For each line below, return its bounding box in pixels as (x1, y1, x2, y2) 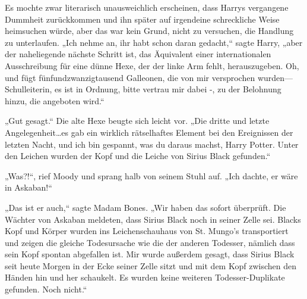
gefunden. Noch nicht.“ (5, 283, 87, 295)
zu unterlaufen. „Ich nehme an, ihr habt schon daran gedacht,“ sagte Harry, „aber (5, 36, 303, 48)
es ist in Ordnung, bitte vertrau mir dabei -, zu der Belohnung (55, 83, 281, 95)
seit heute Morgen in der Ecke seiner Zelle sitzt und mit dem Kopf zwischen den (5, 259, 296, 272)
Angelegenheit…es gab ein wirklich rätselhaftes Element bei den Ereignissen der (5, 126, 293, 138)
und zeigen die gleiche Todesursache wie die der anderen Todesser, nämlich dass (5, 236, 295, 248)
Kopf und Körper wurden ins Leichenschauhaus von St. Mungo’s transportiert (5, 225, 289, 237)
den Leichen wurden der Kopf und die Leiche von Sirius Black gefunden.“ (5, 149, 271, 162)
